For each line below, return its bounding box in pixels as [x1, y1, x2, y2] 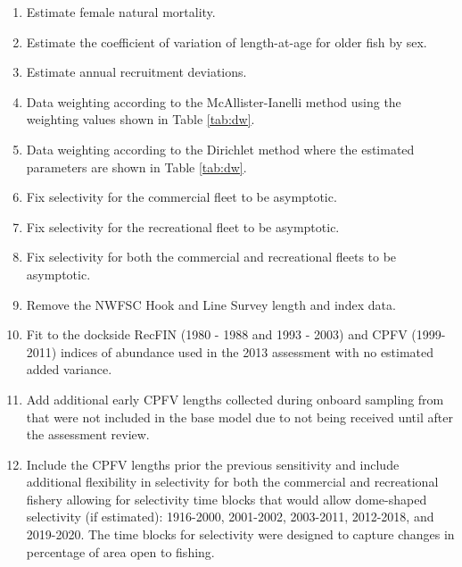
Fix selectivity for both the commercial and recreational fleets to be [26, 247, 397, 266]
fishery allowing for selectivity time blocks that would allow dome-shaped [26, 489, 427, 508]
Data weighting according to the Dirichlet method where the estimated [26, 139, 415, 158]
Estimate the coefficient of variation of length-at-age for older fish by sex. [26, 32, 427, 51]
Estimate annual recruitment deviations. [26, 63, 247, 81]
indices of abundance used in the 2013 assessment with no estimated [60, 342, 434, 361]
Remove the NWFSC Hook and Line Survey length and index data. [26, 295, 396, 313]
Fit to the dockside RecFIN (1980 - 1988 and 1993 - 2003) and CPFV [26, 325, 408, 344]
